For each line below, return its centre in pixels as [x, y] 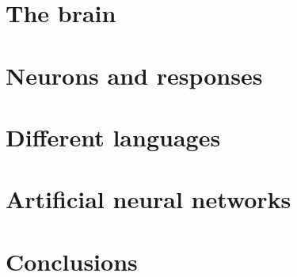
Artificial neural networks [148, 199]
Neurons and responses [134, 75]
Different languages [113, 137]
